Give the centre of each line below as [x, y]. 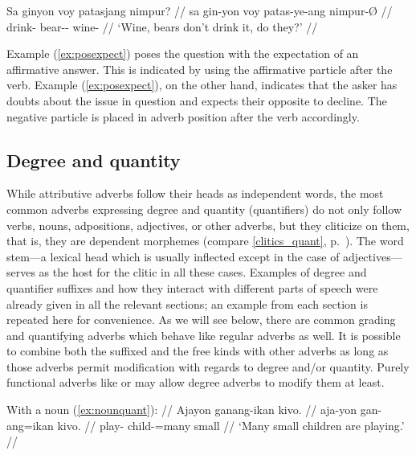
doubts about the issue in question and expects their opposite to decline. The [197, 100]
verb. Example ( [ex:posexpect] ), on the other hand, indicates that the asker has [202, 85]
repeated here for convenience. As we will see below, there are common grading [201, 320]
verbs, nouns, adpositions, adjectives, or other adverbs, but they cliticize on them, [208, 225]
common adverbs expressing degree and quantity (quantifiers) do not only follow [204, 209]
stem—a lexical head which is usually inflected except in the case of [173, 256]
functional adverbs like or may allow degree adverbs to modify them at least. [196, 382]
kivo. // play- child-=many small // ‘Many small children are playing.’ [231, 425]
